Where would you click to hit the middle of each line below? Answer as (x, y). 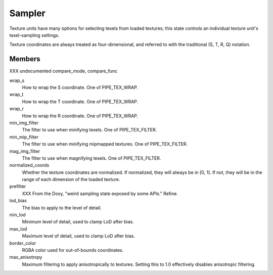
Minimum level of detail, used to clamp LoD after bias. (78, 222)
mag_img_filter (25, 151)
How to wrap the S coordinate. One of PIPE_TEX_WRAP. (80, 87)
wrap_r (17, 109)
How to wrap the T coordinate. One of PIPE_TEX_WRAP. (80, 102)
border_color (23, 243)
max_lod (18, 229)
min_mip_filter (24, 137)
